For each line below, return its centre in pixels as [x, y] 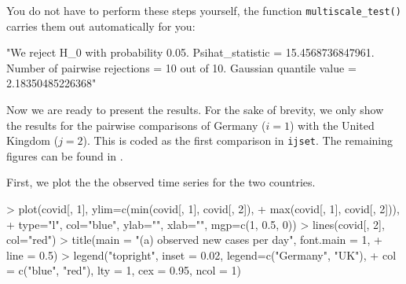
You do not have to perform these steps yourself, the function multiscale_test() [204, 10]
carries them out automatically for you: [101, 26]
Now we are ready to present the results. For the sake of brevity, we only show [195, 110]
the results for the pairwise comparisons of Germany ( [136, 125]
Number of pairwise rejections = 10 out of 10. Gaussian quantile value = [181, 67]
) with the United [332, 125]
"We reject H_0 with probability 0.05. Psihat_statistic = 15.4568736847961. [190, 52]
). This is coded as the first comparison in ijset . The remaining [238, 140]
